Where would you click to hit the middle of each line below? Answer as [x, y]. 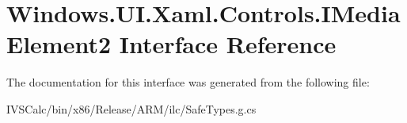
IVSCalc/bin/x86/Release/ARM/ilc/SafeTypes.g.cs [131, 108]
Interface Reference [228, 44]
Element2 [59, 44]
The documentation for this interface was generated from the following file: [188, 82]
